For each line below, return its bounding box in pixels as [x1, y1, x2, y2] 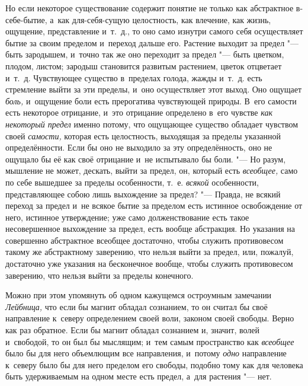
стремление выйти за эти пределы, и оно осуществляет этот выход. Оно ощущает [5, 83, 302, 95]
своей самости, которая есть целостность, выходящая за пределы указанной [5, 129, 281, 142]
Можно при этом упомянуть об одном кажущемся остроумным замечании [5, 289, 272, 301]
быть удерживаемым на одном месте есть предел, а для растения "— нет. [5, 370, 272, 382]
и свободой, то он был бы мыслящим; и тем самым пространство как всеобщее [5, 335, 294, 347]
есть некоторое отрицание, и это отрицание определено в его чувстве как [5, 106, 272, 119]
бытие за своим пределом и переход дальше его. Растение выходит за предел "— [5, 36, 299, 49]
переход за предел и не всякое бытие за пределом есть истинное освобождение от [5, 199, 303, 212]
